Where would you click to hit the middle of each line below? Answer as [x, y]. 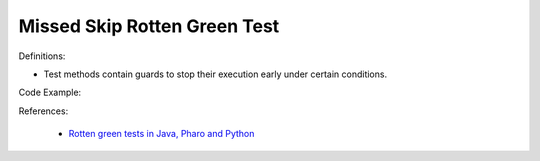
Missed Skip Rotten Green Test [149, 26]
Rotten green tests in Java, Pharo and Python [161, 134]
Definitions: [42, 56]
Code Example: [50, 92]
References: [43, 111]
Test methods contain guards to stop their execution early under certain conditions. [215, 74]
